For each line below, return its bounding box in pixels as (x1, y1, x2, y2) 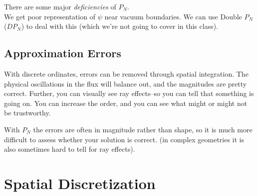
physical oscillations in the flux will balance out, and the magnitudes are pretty (4, 78, 247, 89)
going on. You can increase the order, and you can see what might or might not (4, 98, 248, 108)
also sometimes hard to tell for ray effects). (4, 144, 135, 154)
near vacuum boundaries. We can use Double (104, 11, 242, 21)
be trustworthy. (4, 107, 51, 118)
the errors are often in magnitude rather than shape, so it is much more (33, 124, 253, 134)
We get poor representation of (4, 11, 95, 21)
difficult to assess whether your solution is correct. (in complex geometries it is (4, 134, 245, 144)
